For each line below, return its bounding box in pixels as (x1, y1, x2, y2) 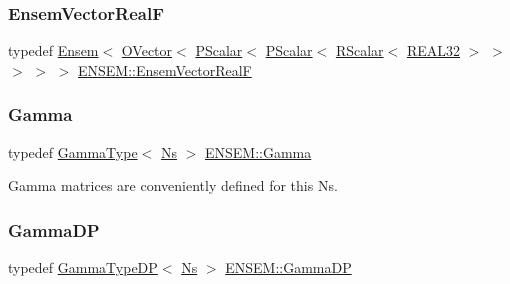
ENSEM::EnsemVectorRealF (77, 59, 252, 80)
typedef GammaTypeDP (8, 257, 158, 278)
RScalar (335, 40, 384, 61)
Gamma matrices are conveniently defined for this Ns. (8, 175, 338, 196)
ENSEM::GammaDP (225, 257, 352, 278)
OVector (121, 40, 173, 61)
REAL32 (406, 40, 460, 61)
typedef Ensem (8, 40, 99, 61)
